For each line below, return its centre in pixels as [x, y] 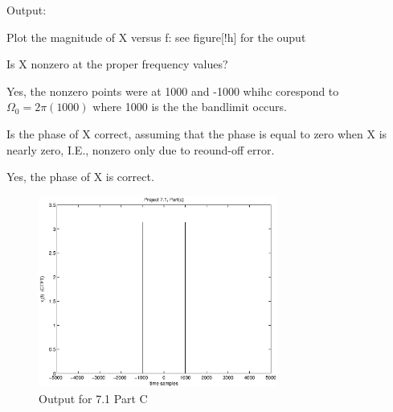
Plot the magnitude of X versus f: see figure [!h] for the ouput [156, 37]
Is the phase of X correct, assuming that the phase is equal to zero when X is [197, 133]
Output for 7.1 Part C [93, 398]
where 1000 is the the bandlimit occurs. [190, 107]
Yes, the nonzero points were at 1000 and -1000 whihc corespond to [173, 91]
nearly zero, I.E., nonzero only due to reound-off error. [141, 149]
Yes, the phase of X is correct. [80, 177]
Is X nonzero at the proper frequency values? [117, 64]
